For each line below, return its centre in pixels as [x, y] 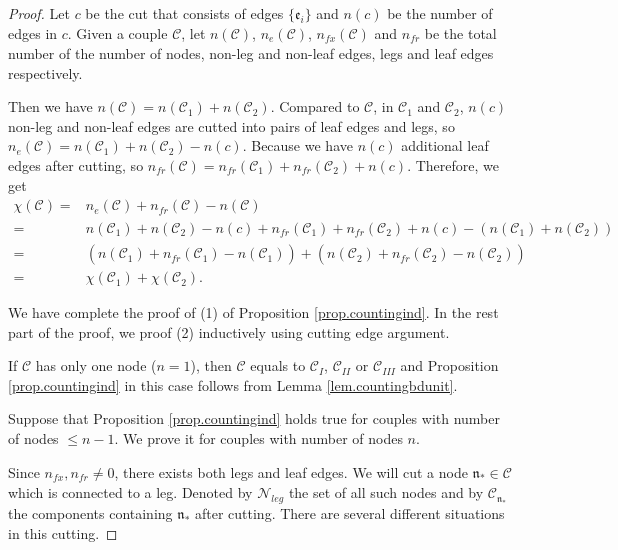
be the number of [440, 13]
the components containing [90, 512]
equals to [278, 365]
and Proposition [449, 365]
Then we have [50, 106]
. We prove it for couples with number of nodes [258, 438]
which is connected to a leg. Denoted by [130, 492]
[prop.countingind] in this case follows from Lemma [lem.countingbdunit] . [233, 384]
